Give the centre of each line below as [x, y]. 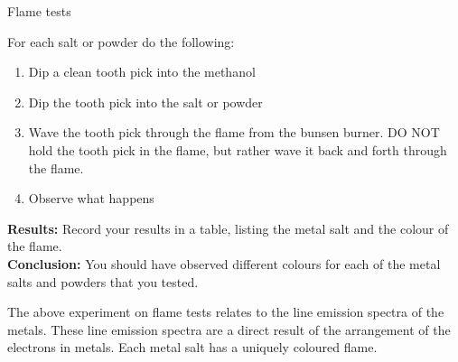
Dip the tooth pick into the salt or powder [145, 102]
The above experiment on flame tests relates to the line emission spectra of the [226, 312]
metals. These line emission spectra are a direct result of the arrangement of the [229, 329]
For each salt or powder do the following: [121, 41]
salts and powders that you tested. [103, 281]
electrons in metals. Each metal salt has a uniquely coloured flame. [192, 347]
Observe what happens [91, 198]
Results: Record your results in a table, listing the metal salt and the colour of [228, 228]
